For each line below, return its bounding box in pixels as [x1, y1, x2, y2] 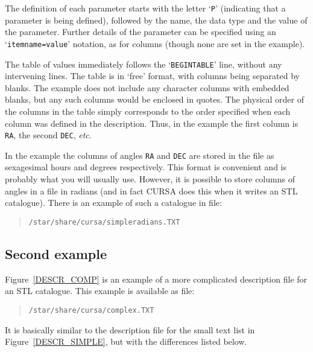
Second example [5, 244, 107, 263]
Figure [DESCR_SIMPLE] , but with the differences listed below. [5, 335, 247, 348]
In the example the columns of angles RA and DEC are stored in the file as [5, 149, 274, 161]
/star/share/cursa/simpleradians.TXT [28, 217, 180, 226]
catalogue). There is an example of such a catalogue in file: [5, 196, 222, 209]
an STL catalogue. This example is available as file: [5, 284, 195, 297]
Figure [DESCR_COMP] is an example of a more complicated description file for [5, 272, 308, 285]
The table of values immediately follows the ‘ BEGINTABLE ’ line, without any [5, 57, 282, 70]
